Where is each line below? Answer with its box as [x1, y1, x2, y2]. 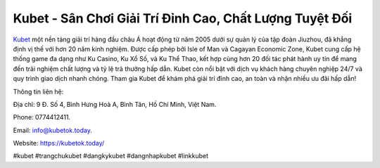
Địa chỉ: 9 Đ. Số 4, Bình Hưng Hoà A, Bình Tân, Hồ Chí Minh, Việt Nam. [13, 100, 217, 108]
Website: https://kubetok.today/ [13, 139, 105, 148]
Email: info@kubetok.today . [13, 126, 93, 134]
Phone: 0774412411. [13, 113, 70, 122]
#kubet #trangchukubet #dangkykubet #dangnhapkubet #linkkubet [13, 152, 209, 160]
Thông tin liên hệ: [13, 87, 64, 96]
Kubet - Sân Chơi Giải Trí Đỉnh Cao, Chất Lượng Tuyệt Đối [13, 11, 353, 26]
